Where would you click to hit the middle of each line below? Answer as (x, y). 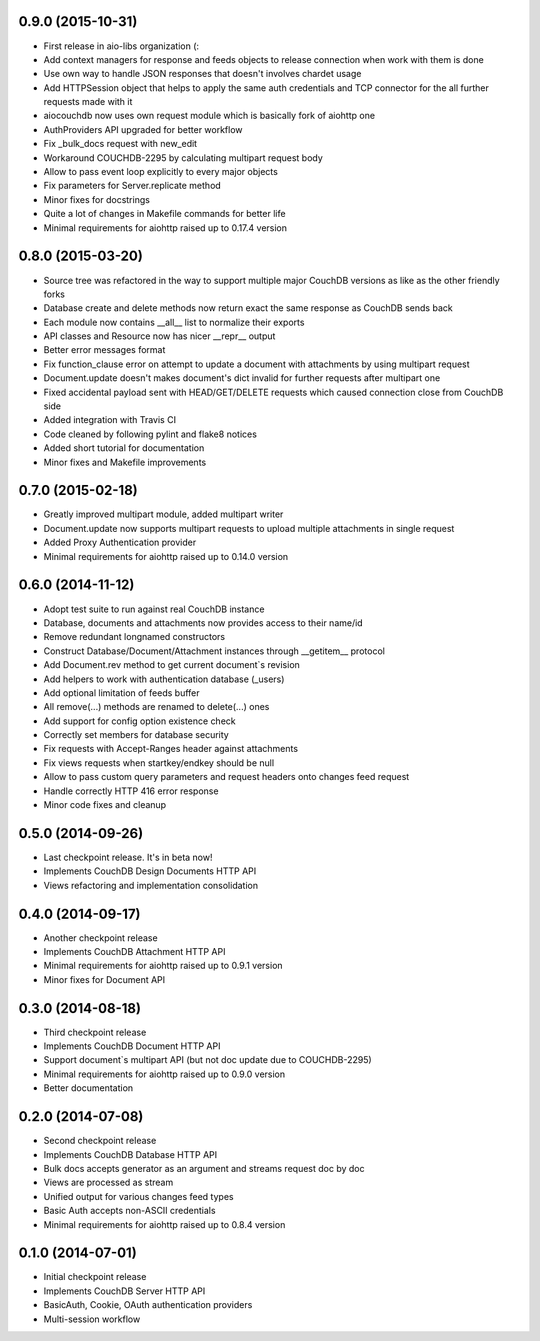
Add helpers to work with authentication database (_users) (164, 679)
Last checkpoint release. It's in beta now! (128, 857)
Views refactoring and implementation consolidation (151, 885)
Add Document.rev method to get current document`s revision (171, 665)
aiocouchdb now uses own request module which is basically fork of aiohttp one (209, 116)
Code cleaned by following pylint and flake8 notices (150, 434)
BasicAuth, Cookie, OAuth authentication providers (148, 1305)
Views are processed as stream (108, 1182)
